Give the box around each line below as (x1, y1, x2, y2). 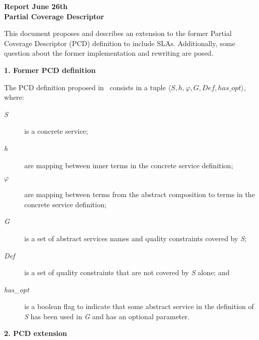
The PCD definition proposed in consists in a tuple (4, 82, 166, 92)
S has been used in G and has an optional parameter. (24, 311, 190, 321)
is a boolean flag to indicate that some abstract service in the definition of (24, 301, 254, 312)
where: (4, 92, 24, 102)
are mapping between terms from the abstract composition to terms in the (24, 189, 255, 200)
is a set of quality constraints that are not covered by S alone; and (24, 267, 230, 278)
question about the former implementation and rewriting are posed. (4, 48, 213, 58)
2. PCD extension (4, 328, 67, 338)
